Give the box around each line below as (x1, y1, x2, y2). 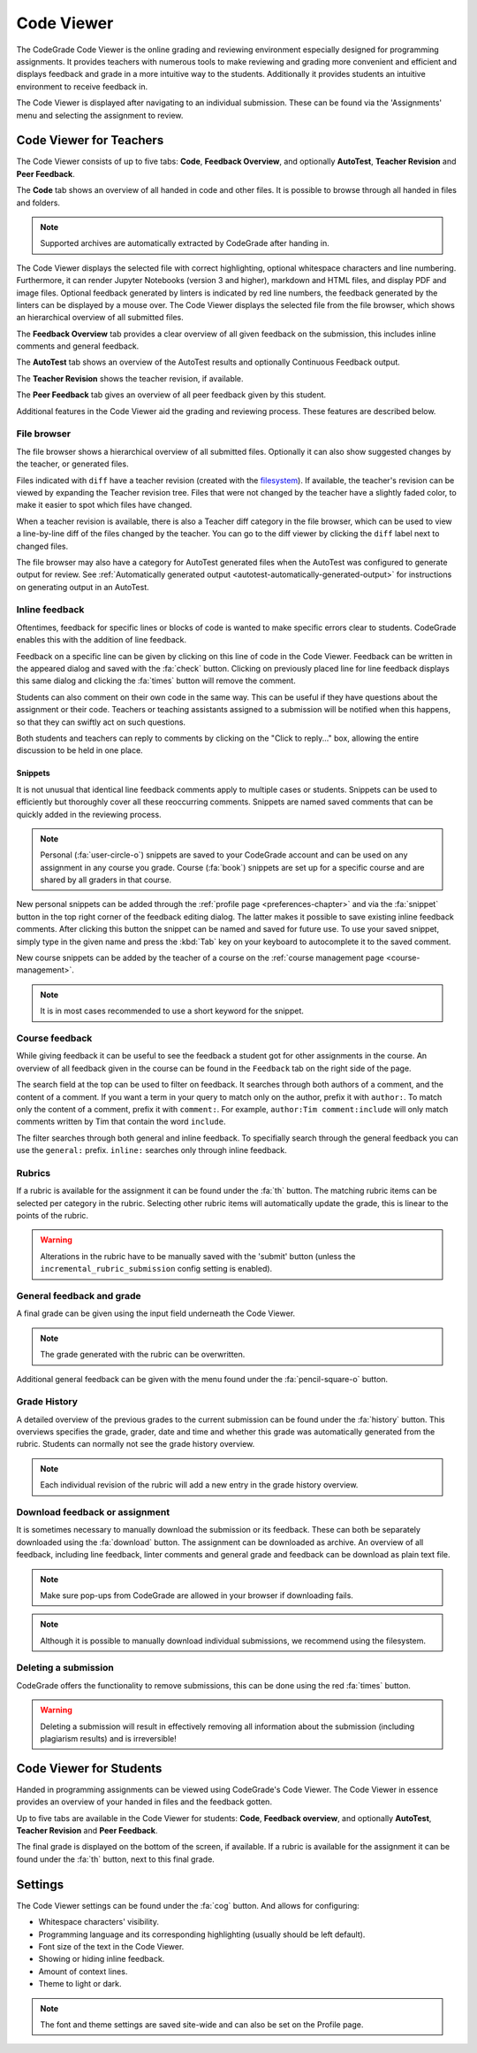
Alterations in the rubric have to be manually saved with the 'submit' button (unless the (40, 1250, 356, 1261)
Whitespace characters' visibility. (38, 1917, 159, 1927)
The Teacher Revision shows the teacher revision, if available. (16, 373, 244, 384)
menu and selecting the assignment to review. (16, 110, 184, 120)
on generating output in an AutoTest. (16, 581, 149, 592)
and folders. (16, 197, 61, 208)
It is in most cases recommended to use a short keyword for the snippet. (40, 1005, 305, 1017)
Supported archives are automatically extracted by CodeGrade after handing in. (40, 238, 330, 249)
